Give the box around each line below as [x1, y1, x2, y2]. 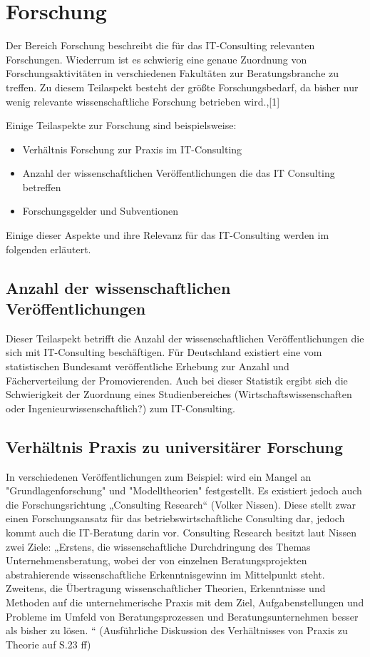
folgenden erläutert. [6, 241, 91, 256]
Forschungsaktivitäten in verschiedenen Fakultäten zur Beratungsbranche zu [6, 66, 339, 81]
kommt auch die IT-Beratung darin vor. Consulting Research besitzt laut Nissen [6, 524, 357, 539]
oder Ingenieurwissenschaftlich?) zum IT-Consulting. [6, 400, 235, 415]
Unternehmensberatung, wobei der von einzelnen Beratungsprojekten [6, 553, 307, 568]
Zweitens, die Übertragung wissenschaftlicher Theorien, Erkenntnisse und [6, 581, 326, 596]
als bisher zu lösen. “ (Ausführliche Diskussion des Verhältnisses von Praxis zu [6, 623, 348, 638]
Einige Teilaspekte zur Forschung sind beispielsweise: [6, 118, 237, 133]
